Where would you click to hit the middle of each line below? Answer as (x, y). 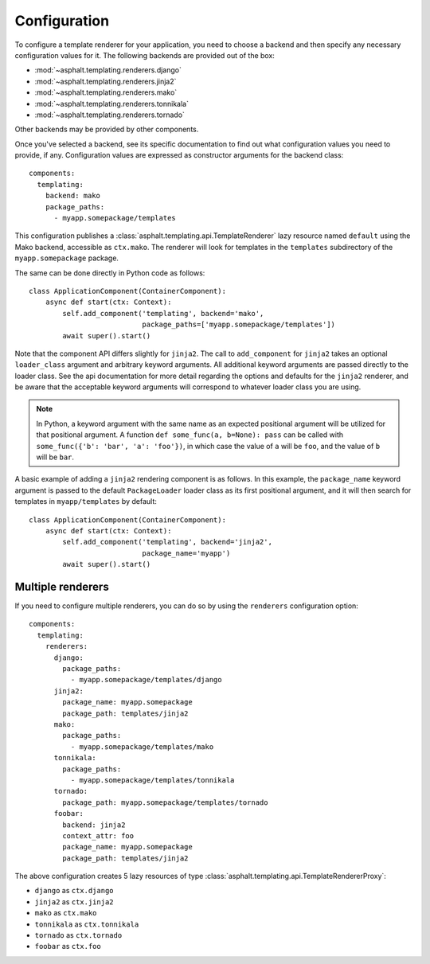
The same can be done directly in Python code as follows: (110, 273)
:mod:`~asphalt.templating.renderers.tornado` (109, 115)
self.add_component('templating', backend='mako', (163, 313)
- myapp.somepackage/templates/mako (142, 747)
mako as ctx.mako (66, 913)
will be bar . (55, 457)
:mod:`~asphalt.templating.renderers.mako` (106, 92)
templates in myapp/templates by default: (86, 502)
